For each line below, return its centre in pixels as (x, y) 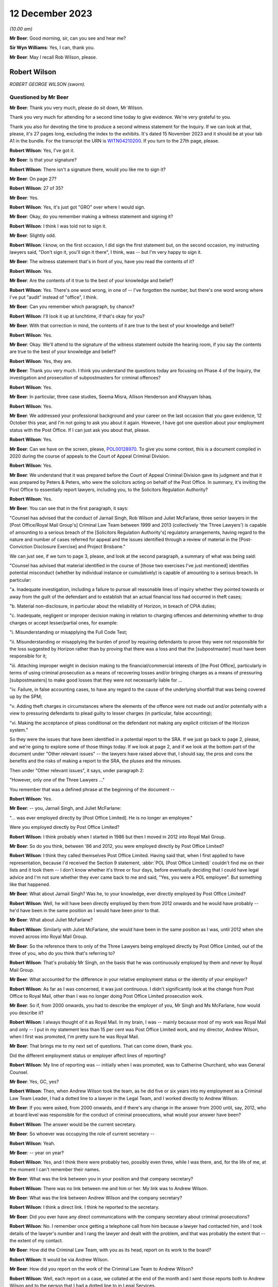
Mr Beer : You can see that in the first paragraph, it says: (69, 508)
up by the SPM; (26, 697)
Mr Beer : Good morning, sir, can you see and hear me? (68, 38)
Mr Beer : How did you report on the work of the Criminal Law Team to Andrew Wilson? (101, 1269)
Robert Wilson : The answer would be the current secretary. (73, 1124)
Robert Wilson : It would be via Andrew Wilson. (59, 1259)
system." (19, 730)
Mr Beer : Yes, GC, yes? (34, 1082)
